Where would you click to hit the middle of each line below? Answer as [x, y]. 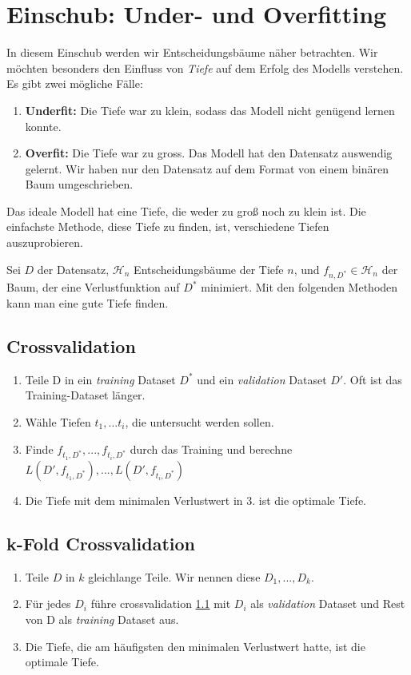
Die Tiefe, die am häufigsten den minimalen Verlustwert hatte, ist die [195, 646]
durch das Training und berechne [211, 449]
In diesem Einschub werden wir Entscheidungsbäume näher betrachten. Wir [192, 52]
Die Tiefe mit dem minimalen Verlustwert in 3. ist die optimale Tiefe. [196, 500]
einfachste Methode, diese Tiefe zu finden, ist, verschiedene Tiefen [168, 226]
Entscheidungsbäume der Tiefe [209, 269]
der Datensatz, [73, 269]
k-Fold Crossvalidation [101, 543]
